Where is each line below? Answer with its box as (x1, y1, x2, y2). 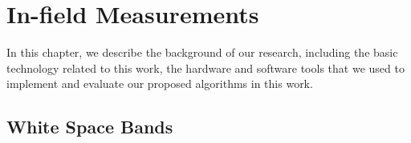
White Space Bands (6, 114, 173, 139)
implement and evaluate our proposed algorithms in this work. (6, 75, 313, 92)
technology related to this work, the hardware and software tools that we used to (6, 59, 405, 76)
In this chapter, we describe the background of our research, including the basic (6, 44, 398, 61)
